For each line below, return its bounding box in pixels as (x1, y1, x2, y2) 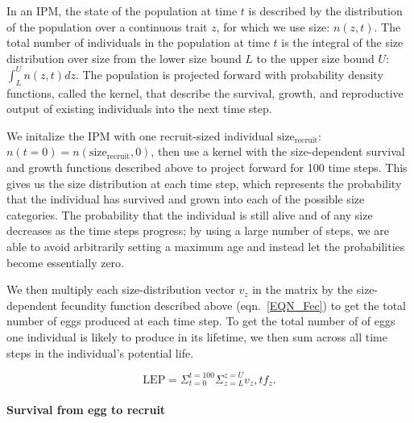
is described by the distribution (248, 2, 403, 19)
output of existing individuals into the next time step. (6, 100, 272, 117)
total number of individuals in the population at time (6, 34, 270, 51)
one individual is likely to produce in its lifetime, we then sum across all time (6, 328, 387, 345)
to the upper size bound (256, 49, 375, 66)
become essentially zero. (6, 253, 124, 270)
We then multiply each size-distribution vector (6, 281, 235, 298)
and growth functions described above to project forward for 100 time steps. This (6, 159, 408, 176)
